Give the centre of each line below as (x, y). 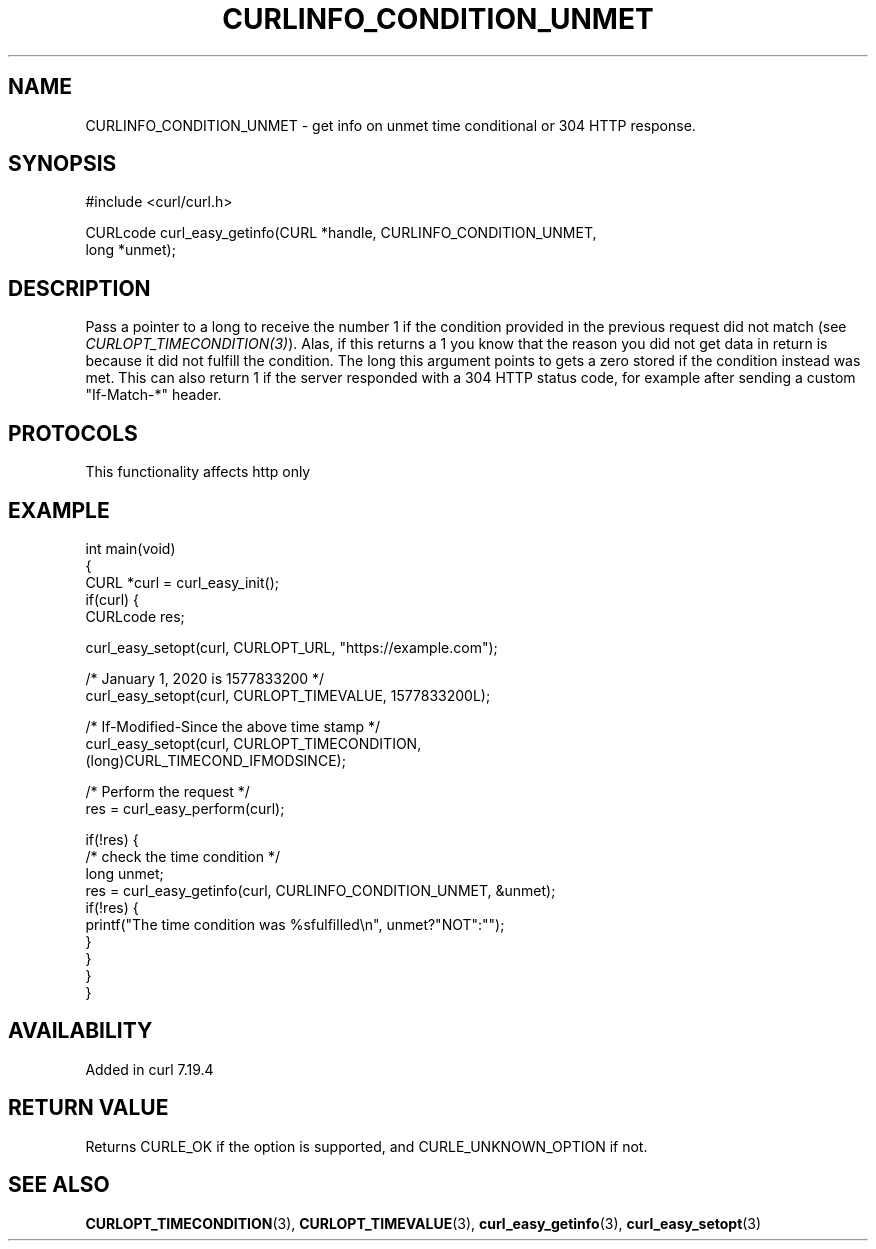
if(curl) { (112, 599)
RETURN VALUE (88, 1108)
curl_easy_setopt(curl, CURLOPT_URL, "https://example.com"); (291, 647)
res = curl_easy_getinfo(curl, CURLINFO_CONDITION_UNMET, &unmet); (320, 890)
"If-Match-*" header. (153, 395)
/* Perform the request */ (167, 791)
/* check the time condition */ (182, 856)
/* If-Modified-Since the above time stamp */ (233, 726)
